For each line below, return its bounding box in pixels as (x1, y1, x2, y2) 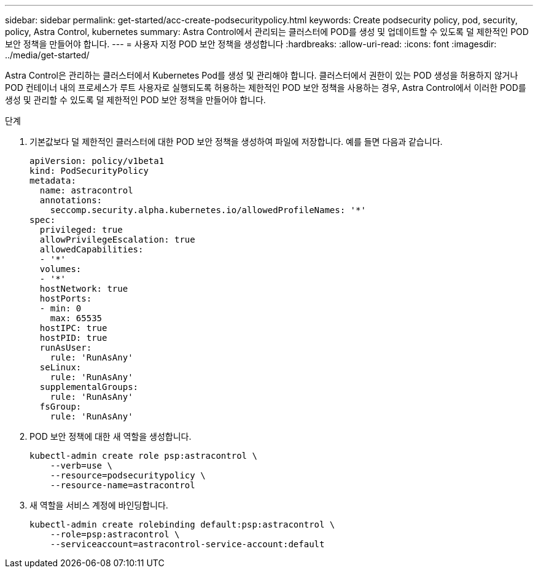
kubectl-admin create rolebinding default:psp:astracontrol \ (29, 520, 335, 529)
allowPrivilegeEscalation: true (39, 235, 195, 244)
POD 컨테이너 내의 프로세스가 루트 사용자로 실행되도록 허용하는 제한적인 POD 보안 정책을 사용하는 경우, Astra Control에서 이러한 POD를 (5, 82, 526, 93)
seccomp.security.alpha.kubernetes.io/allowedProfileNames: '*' (50, 205, 366, 215)
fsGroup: (39, 402, 82, 411)
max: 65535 (50, 313, 103, 323)
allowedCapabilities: (39, 244, 144, 254)
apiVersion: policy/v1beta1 (29, 156, 165, 166)
